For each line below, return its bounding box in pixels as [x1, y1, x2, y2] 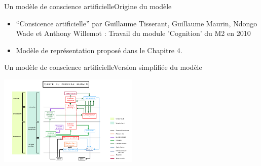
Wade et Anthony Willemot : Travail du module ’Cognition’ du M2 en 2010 [16, 28, 251, 38]
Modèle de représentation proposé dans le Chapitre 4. [16, 45, 182, 55]
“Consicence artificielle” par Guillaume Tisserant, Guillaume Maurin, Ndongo [16, 18, 257, 28]
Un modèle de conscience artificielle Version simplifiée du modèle [4, 62, 202, 72]
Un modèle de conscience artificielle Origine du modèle [4, 1, 172, 11]
